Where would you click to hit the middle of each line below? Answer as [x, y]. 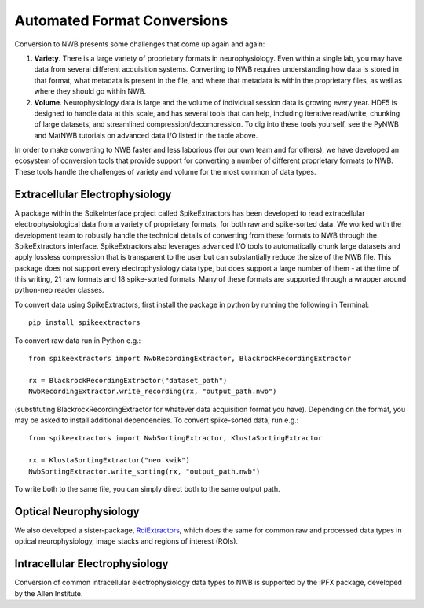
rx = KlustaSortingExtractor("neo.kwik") [109, 461]
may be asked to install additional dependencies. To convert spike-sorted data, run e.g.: [157, 420]
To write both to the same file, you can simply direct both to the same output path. [147, 488]
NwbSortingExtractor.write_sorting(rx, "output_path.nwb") [144, 471]
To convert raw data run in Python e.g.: [78, 340]
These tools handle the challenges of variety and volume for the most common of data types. [165, 171]
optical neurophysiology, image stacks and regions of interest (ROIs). [126, 541]
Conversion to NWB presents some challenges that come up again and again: [140, 44]
